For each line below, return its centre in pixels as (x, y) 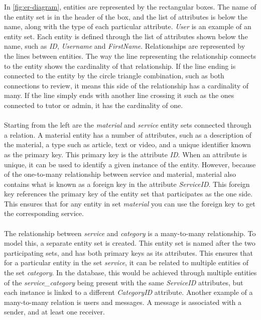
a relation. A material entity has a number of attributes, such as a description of (128, 134)
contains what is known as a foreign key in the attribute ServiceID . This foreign (127, 184)
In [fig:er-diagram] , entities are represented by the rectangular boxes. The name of (130, 7)
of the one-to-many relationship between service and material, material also (120, 174)
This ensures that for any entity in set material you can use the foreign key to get (130, 203)
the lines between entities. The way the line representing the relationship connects (130, 56)
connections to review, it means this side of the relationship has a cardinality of (126, 85)
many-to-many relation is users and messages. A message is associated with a (123, 302)
